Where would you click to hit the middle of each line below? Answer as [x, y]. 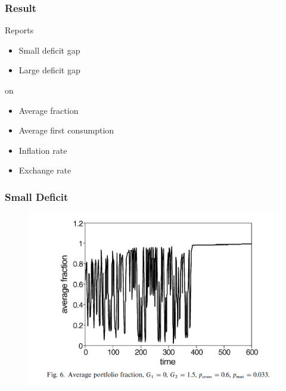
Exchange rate [45, 170]
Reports [19, 30]
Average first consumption [66, 130]
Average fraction [49, 110]
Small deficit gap [49, 50]
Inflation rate [43, 150]
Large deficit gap [49, 70]
